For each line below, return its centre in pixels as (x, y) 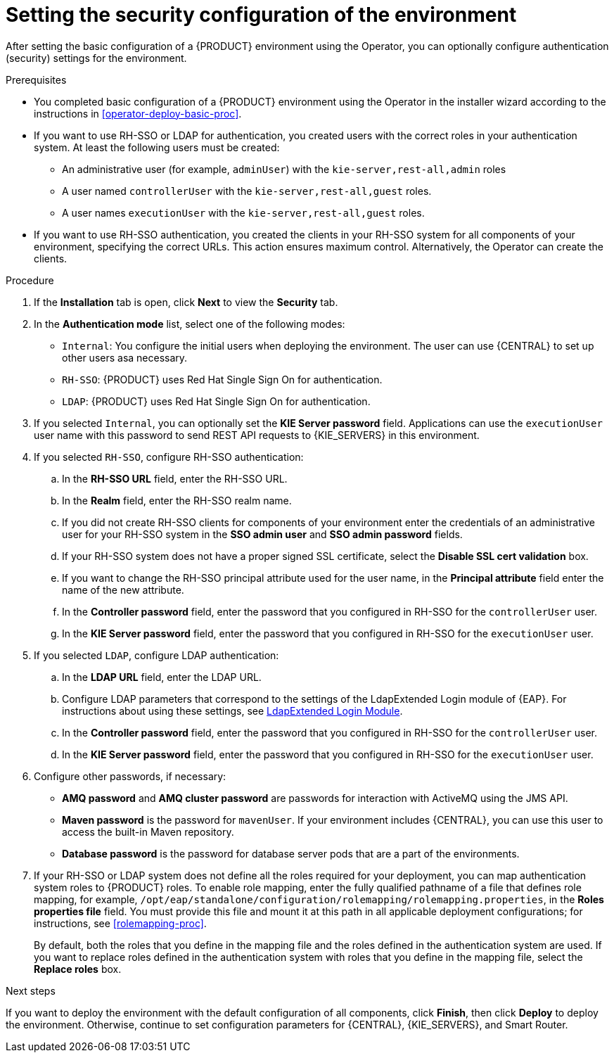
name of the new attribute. (123, 589)
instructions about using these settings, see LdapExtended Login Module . (232, 710)
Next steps (31, 990)
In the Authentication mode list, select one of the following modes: (190, 324)
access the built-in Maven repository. (148, 831)
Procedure (30, 280)
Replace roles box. (78, 969)
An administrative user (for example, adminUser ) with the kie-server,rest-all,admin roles (284, 169)
